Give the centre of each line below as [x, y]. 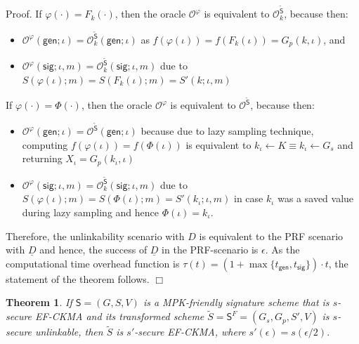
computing [45, 144]
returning [42, 158]
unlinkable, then [69, 332]
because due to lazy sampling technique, [227, 131]
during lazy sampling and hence [90, 212]
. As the [282, 250]
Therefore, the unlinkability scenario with [95, 236]
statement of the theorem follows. [78, 278]
